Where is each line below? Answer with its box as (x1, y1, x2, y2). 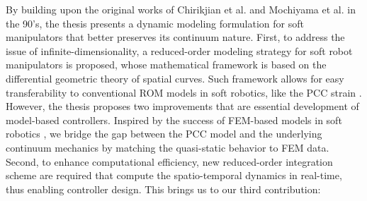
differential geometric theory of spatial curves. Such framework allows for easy (6, 71, 344, 85)
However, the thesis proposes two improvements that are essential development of (6, 99, 359, 114)
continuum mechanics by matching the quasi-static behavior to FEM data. (6, 140, 329, 154)
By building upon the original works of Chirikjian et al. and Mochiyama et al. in (6, 2, 356, 16)
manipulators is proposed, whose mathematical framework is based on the (6, 57, 327, 72)
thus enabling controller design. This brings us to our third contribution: (6, 181, 321, 196)
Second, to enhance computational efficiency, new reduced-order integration (6, 154, 333, 169)
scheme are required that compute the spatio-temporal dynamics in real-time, (6, 168, 342, 183)
